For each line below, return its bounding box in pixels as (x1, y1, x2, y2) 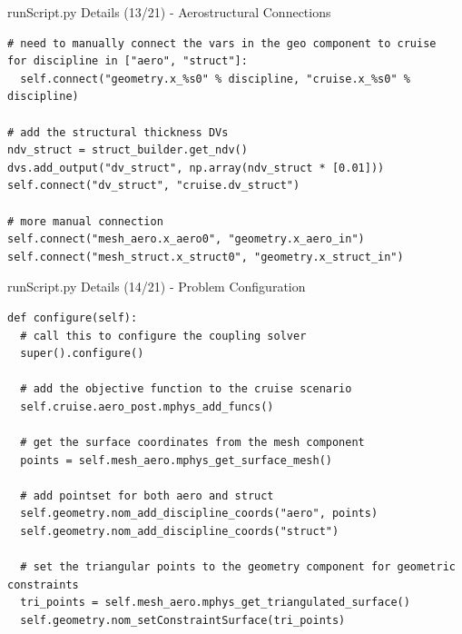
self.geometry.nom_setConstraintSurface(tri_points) (20, 614, 346, 627)
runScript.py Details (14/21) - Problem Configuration (7, 277, 306, 296)
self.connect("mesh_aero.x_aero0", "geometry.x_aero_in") (7, 233, 365, 246)
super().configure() (20, 347, 144, 361)
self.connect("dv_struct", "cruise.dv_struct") (7, 179, 300, 193)
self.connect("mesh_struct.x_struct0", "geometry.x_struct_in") (7, 250, 404, 263)
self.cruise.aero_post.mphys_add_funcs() (20, 400, 274, 413)
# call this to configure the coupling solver (20, 329, 307, 342)
